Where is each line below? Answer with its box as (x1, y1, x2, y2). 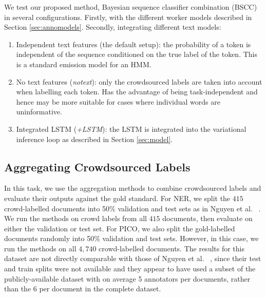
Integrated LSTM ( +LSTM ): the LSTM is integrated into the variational (16, 123, 246, 134)
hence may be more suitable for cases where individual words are (16, 96, 220, 107)
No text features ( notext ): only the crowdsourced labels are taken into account (16, 76, 262, 87)
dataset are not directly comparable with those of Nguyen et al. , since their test (4, 253, 261, 264)
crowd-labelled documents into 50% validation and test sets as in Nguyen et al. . (4, 203, 261, 213)
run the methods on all (4, 243, 77, 253)
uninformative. (16, 106, 62, 117)
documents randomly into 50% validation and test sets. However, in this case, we (4, 233, 259, 244)
